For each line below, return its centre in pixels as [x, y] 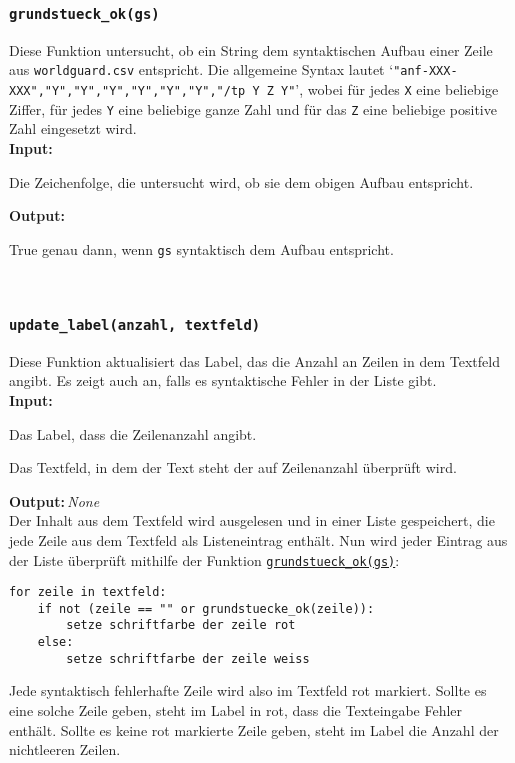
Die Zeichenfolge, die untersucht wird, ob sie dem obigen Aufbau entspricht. [241, 181]
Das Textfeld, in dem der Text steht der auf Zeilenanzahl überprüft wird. [233, 467]
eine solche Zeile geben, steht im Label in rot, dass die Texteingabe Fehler [236, 710]
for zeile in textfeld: [88, 592]
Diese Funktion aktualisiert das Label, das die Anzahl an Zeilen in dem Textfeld [254, 360]
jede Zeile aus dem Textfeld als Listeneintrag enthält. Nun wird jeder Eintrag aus [258, 539]
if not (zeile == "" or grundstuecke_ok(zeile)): [206, 608]
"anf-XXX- [425, 71]
